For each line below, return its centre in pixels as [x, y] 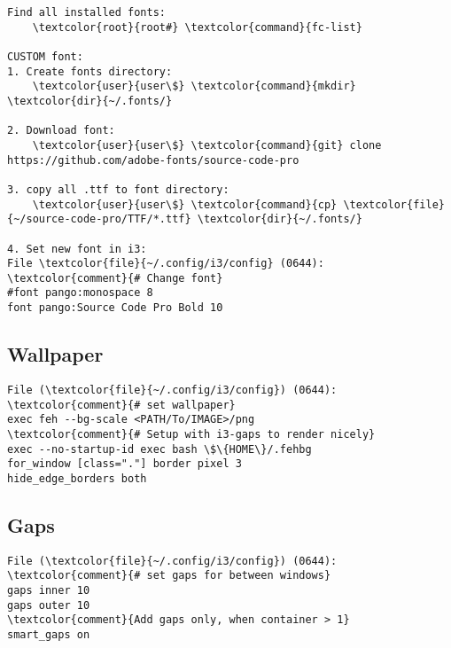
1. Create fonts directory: [90, 71]
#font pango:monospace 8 [80, 293]
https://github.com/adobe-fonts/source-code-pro [153, 160]
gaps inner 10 [49, 591]
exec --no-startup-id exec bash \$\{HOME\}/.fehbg [159, 449]
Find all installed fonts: [86, 12]
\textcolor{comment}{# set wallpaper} [121, 405]
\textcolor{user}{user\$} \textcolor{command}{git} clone [207, 145]
